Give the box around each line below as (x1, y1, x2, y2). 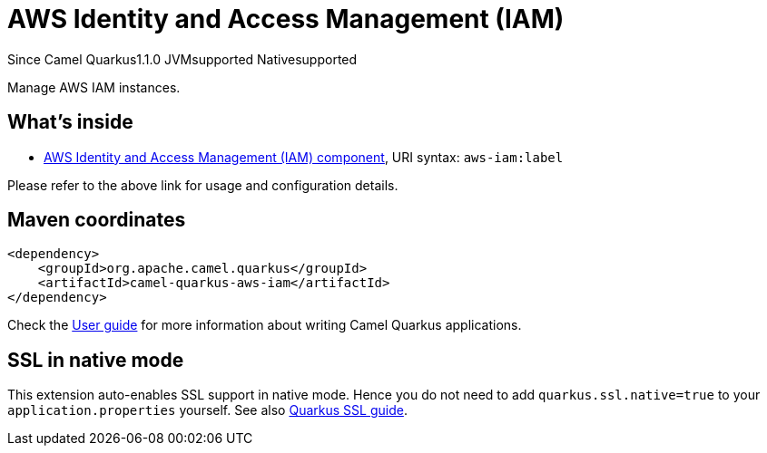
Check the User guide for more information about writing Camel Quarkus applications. (7, 317, 522, 333)
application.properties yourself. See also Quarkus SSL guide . (7, 402, 408, 419)
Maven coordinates (7, 208, 186, 232)
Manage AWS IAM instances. (7, 79, 181, 95)
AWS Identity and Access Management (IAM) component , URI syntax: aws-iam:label (44, 149, 564, 165)
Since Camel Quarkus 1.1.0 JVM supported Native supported (7, 51, 358, 67)
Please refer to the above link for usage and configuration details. (7, 177, 398, 193)
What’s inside (7, 111, 133, 134)
